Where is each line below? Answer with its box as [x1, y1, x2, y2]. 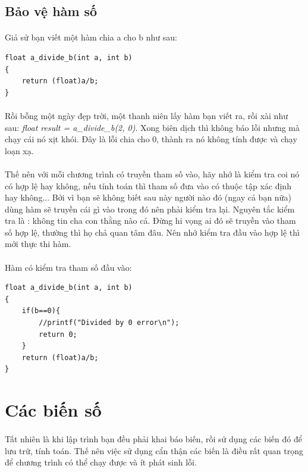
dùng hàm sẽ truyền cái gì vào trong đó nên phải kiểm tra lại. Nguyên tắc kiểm [5, 202, 295, 215]
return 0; [39, 330, 77, 339]
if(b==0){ [21, 307, 61, 315]
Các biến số [5, 398, 102, 422]
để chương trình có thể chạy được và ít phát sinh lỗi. [5, 456, 197, 468]
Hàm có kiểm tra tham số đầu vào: [5, 261, 132, 273]
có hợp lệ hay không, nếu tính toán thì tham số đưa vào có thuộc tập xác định [5, 179, 291, 192]
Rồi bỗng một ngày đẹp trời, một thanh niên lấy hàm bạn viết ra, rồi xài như [5, 109, 288, 121]
